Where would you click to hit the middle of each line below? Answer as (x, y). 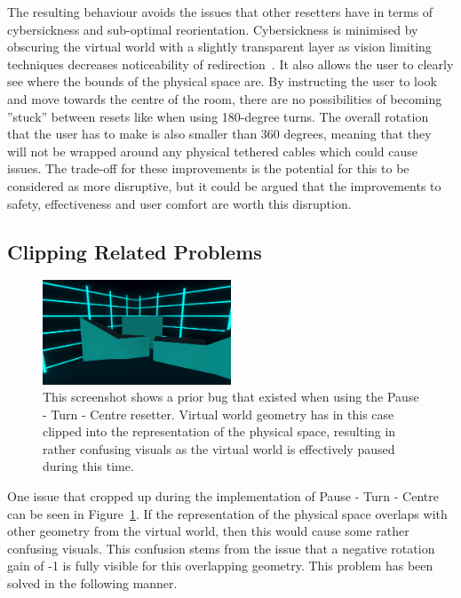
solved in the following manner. (92, 583)
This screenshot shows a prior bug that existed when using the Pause (231, 397)
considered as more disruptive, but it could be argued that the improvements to (224, 185)
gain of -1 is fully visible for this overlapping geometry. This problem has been (220, 566)
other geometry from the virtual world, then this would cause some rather (208, 531)
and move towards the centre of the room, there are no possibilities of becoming (225, 98)
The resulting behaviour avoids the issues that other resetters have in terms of (220, 12)
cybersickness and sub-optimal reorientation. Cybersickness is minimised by (213, 29)
